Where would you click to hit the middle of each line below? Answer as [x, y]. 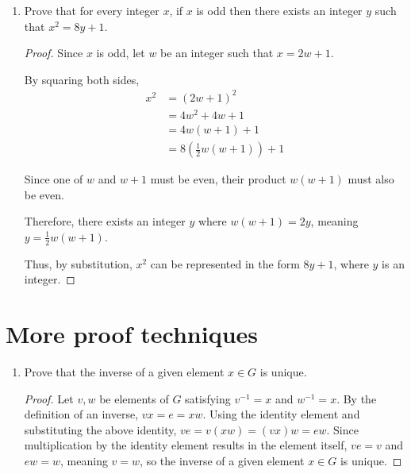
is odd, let [121, 53]
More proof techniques [132, 334]
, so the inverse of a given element [222, 460]
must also [371, 179]
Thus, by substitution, [78, 263]
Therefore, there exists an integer [105, 221]
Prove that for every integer [92, 10]
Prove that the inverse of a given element [124, 372]
